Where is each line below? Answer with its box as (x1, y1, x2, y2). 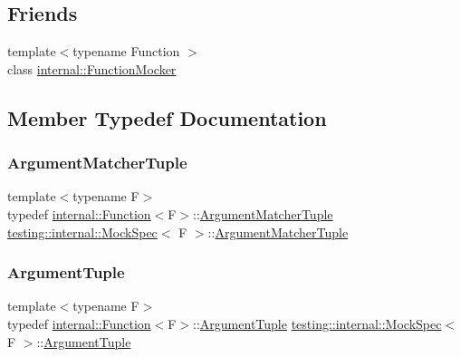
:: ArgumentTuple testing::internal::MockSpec (193, 314, 442, 333)
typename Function (72, 42, 180, 61)
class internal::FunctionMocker (7, 59, 177, 78)
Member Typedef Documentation (7, 103, 327, 131)
